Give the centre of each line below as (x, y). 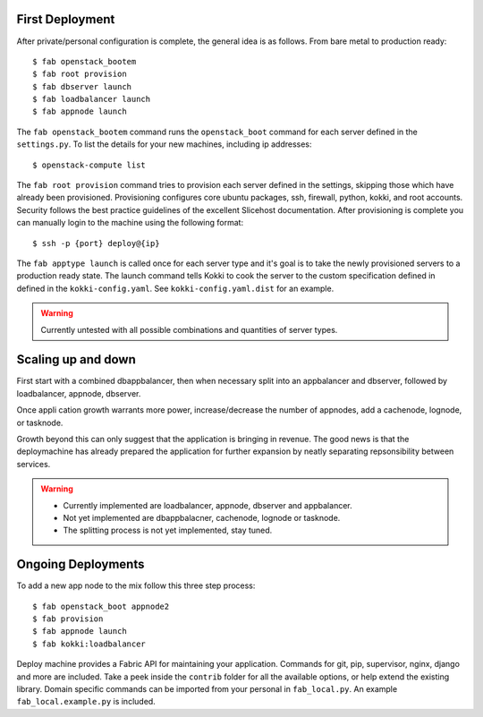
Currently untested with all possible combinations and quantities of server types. (189, 329)
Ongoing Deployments (80, 564)
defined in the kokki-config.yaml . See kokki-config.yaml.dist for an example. (175, 288)
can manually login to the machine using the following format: (130, 223)
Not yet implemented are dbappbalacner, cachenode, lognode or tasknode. (202, 517)
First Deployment (66, 19)
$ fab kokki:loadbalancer (89, 644)
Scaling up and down (76, 359)
